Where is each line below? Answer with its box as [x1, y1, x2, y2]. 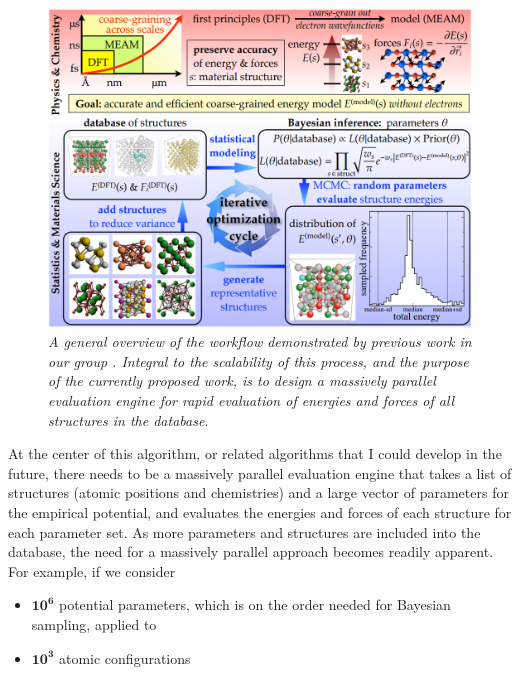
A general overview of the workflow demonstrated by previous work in [48, 331, 472, 352]
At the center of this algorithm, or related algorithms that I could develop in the [8, 443, 502, 464]
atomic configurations [58, 647, 191, 668]
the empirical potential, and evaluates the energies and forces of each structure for [8, 502, 512, 522]
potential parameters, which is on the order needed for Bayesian [58, 594, 451, 615]
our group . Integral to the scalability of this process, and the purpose [48, 350, 469, 371]
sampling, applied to [31, 613, 157, 634]
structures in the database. [48, 409, 209, 430]
